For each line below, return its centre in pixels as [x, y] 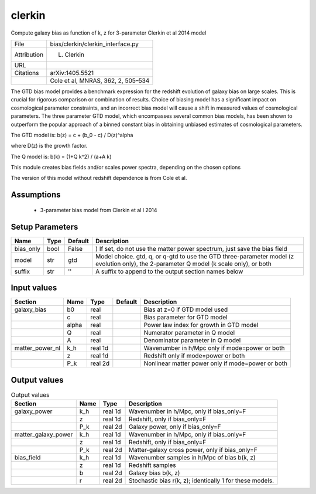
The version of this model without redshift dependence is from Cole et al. [99, 178]
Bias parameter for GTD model [186, 318]
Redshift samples [153, 465]
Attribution [29, 54]
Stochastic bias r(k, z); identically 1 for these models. [202, 481]
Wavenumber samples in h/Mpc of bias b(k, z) [192, 458]
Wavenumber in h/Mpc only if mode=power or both [214, 348]
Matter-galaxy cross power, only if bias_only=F [193, 450]
